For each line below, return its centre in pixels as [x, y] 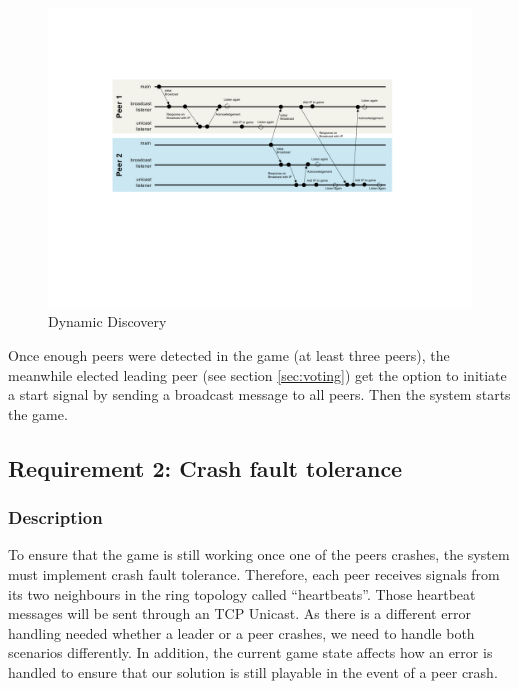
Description [55, 517]
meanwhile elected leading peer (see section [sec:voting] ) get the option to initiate [257, 374]
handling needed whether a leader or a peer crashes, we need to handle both [241, 632]
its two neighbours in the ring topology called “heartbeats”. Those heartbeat [242, 593]
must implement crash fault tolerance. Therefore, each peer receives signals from [254, 573]
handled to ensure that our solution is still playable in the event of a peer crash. [253, 671]
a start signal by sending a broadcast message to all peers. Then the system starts [259, 394]
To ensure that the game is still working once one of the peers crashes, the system [259, 554]
